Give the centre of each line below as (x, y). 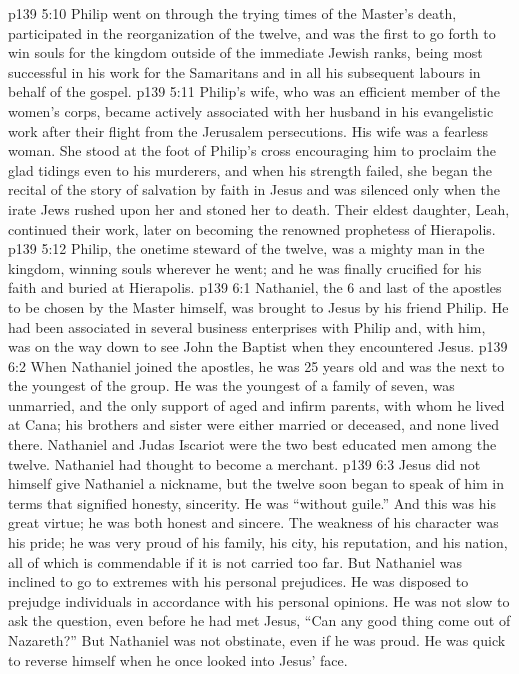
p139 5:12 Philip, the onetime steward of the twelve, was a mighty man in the (246, 248)
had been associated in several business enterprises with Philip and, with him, (247, 326)
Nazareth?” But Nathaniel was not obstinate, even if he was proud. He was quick (257, 640)
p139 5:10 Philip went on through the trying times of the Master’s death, (232, 13)
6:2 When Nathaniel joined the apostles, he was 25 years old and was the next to (256, 365)
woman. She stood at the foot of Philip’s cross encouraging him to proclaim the (252, 150)
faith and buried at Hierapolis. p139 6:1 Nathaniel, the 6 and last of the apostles (255, 287)
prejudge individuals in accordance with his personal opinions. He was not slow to (259, 600)
